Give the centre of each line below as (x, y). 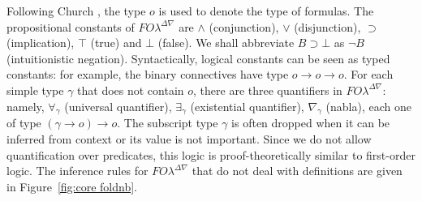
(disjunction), (327, 26)
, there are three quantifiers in (268, 90)
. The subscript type (168, 123)
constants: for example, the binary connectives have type (148, 74)
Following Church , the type (76, 11)
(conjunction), (244, 26)
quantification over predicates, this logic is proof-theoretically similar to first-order (211, 154)
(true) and (116, 43)
